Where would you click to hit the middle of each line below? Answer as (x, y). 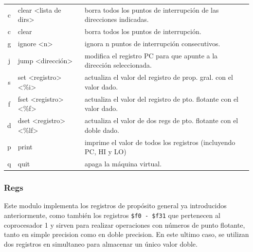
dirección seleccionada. (118, 65)
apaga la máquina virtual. (123, 164)
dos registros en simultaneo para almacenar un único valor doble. (101, 243)
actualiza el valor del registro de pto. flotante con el (162, 99)
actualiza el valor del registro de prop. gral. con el (159, 77)
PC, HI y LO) (106, 152)
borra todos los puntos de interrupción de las (152, 9)
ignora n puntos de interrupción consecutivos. (153, 44)
